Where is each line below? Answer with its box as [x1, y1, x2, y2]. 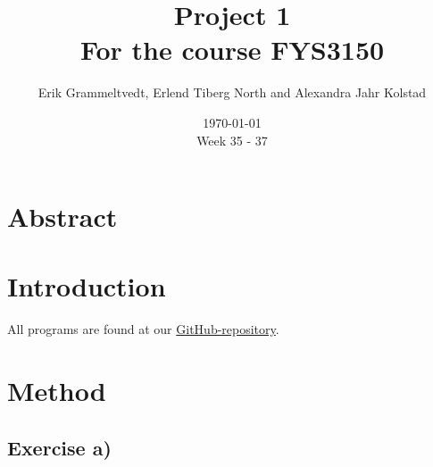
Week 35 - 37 [196, 130, 268, 149]
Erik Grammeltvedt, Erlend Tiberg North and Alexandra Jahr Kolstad [37, 83, 427, 102]
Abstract [7, 198, 118, 235]
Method [7, 372, 106, 409]
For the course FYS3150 [79, 31, 385, 68]
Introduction [7, 268, 166, 304]
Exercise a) [7, 433, 112, 461]
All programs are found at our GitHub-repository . [7, 320, 279, 338]
